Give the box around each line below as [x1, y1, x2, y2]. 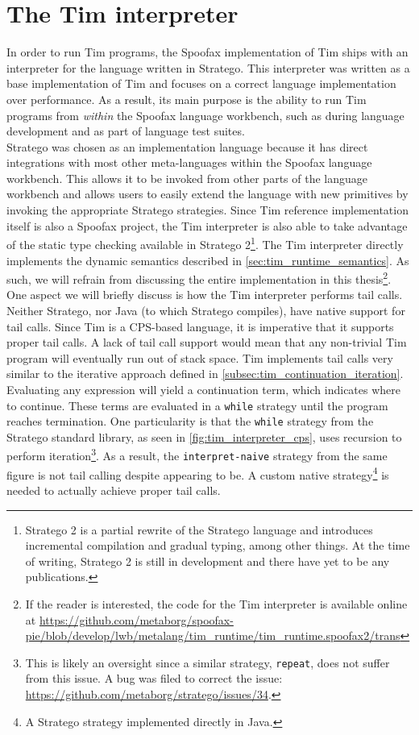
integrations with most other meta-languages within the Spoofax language [6, 154, 372, 171]
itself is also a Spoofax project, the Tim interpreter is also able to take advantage [6, 217, 408, 234]
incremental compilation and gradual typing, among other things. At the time [25, 537, 410, 554]
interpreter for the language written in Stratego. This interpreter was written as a [6, 59, 410, 76]
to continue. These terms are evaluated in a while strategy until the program [6, 397, 388, 413]
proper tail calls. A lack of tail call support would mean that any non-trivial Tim [6, 334, 407, 351]
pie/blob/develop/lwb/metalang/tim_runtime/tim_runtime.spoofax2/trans [25, 627, 400, 644]
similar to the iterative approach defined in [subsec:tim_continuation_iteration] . [6, 365, 404, 382]
